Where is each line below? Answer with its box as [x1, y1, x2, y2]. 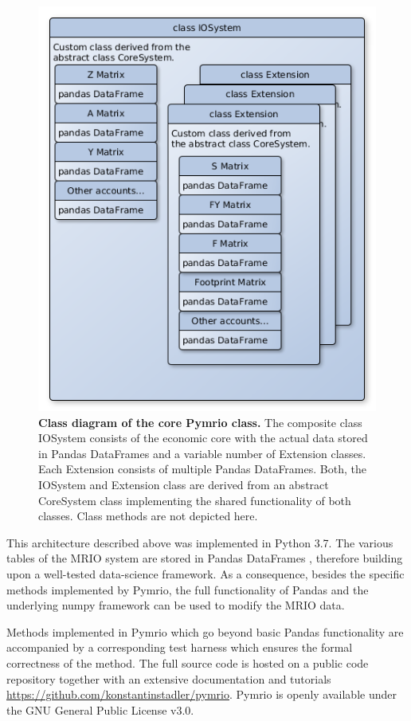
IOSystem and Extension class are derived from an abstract [38, 476, 329, 493]
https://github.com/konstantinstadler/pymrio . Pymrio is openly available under [6, 686, 397, 703]
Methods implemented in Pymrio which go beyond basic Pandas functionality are [6, 623, 404, 640]
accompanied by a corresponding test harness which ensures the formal [6, 639, 353, 656]
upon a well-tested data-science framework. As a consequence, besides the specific [6, 565, 405, 582]
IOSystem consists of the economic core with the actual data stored [38, 429, 368, 446]
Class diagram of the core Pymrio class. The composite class [38, 413, 362, 430]
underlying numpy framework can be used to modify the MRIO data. [6, 597, 345, 613]
